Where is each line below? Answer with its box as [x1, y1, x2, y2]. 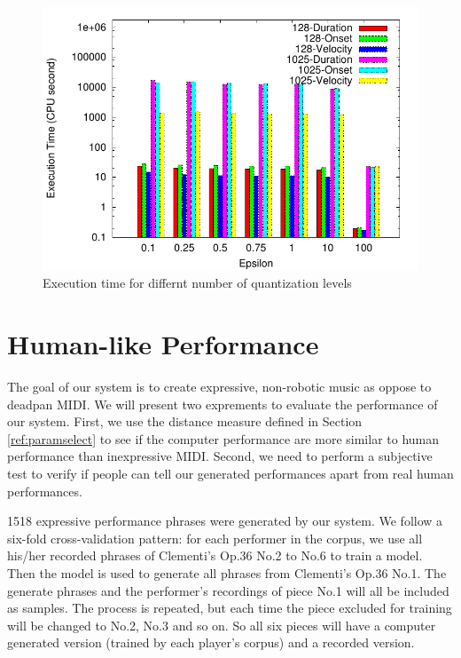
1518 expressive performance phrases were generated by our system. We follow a [7, 511, 443, 530]
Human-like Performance [7, 326, 319, 362]
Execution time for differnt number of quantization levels [43, 274, 352, 292]
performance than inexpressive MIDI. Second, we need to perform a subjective [7, 447, 433, 465]
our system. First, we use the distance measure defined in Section [7, 412, 363, 431]
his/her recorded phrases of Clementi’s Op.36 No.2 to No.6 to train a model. [7, 546, 423, 565]
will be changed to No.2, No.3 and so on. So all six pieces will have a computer [7, 615, 436, 634]
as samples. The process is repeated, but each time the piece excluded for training [7, 599, 452, 617]
